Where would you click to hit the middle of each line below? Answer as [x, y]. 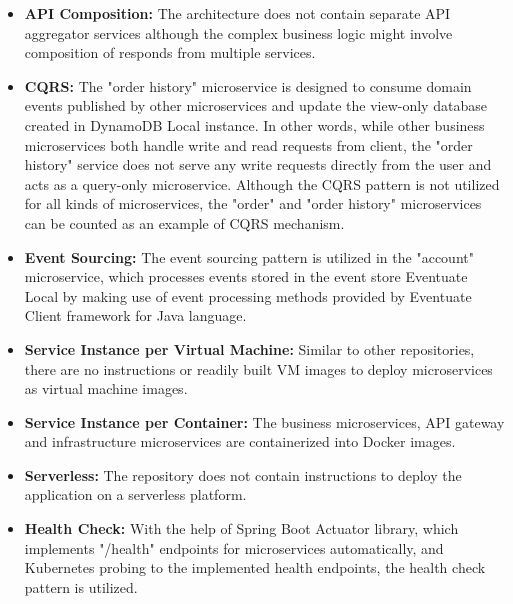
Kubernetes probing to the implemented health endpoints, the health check [255, 567]
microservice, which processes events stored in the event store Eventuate [246, 276]
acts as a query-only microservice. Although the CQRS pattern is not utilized [262, 183]
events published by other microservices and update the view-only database [255, 105]
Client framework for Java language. [135, 315]
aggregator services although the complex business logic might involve [238, 32]
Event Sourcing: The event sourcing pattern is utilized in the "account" [249, 256]
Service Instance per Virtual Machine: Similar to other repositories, [249, 348]
